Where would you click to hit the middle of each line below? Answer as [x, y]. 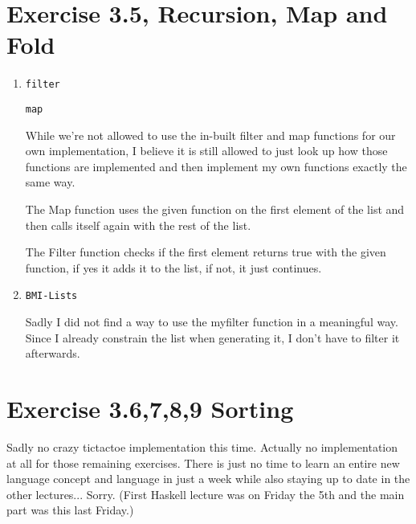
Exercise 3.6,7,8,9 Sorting [150, 408]
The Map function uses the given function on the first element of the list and [215, 209]
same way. [50, 182]
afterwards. [53, 353]
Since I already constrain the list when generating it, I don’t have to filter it [212, 337]
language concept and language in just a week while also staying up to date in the [208, 479]
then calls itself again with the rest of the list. [138, 225]
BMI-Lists [51, 296]
